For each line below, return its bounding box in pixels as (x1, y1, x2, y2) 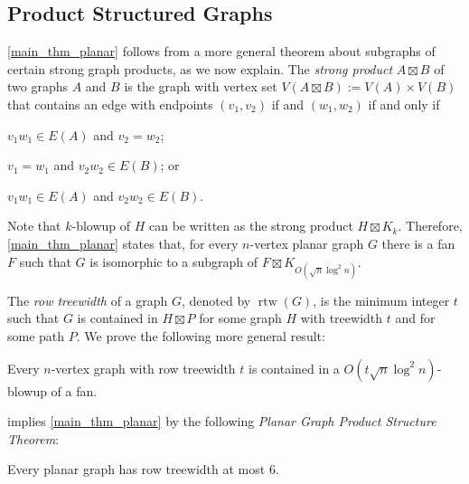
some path (7, 326, 65, 345)
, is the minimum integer (313, 290, 450, 309)
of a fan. (51, 381, 98, 400)
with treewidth (300, 308, 383, 327)
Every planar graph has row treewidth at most (7, 460, 266, 479)
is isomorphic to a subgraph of (89, 251, 258, 270)
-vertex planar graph (249, 233, 364, 252)
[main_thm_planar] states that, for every (7, 233, 239, 252)
